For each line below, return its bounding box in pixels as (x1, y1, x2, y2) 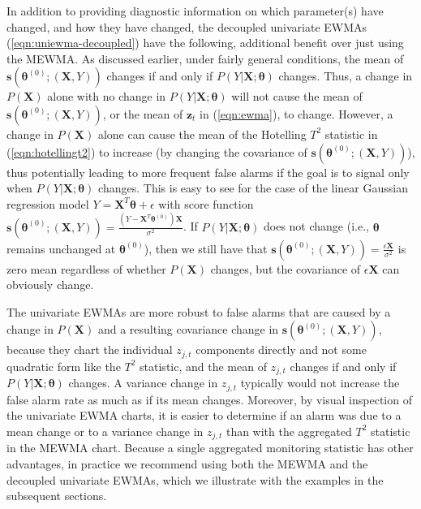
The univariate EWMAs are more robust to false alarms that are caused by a (6, 303, 391, 320)
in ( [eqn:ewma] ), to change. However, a (200, 105, 393, 122)
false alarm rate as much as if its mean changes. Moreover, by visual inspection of (6, 390, 412, 408)
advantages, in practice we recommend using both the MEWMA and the (6, 455, 368, 472)
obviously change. (6, 276, 94, 293)
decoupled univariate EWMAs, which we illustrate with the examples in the (6, 471, 384, 488)
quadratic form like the (6, 357, 121, 374)
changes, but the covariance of (210, 260, 361, 277)
